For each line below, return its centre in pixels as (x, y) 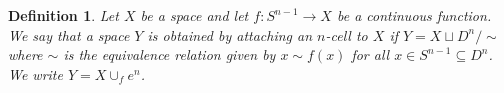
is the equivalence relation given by (169, 54)
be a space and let (194, 15)
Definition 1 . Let (63, 15)
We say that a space (69, 34)
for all (370, 54)
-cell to (346, 34)
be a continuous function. (414, 15)
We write (35, 73)
